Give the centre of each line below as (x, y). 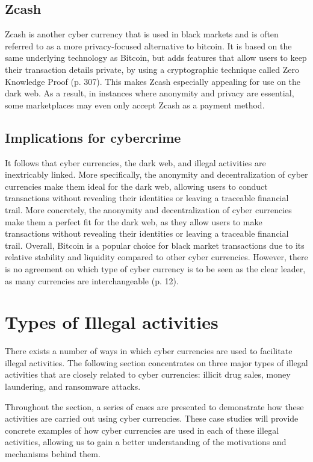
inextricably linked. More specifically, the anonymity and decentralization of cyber (156, 174)
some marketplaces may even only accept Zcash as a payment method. (135, 105)
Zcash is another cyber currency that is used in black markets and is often (142, 34)
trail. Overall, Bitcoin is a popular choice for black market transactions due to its (155, 245)
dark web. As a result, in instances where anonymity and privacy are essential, (150, 93)
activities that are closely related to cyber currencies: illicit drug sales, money (148, 374)
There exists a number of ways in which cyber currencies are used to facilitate (149, 351)
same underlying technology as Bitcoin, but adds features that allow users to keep (156, 58)
